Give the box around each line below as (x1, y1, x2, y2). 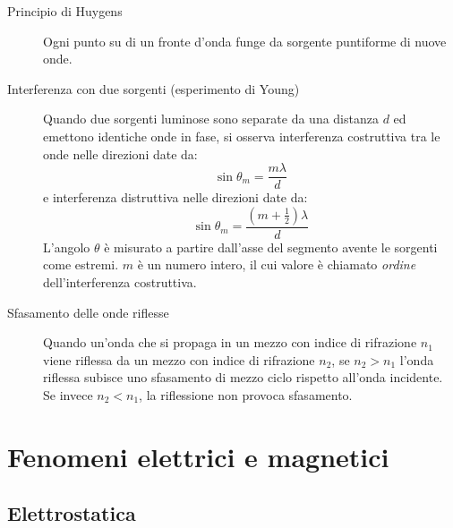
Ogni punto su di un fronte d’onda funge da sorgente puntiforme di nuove (43, 31, 447, 50)
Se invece (43, 386, 93, 404)
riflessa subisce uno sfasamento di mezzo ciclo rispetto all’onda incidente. (43, 368, 443, 387)
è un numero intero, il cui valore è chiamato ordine (137, 255, 416, 274)
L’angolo (43, 237, 90, 256)
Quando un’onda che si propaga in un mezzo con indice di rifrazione (43, 333, 417, 352)
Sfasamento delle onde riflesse (7, 302, 169, 321)
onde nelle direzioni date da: (43, 144, 198, 163)
